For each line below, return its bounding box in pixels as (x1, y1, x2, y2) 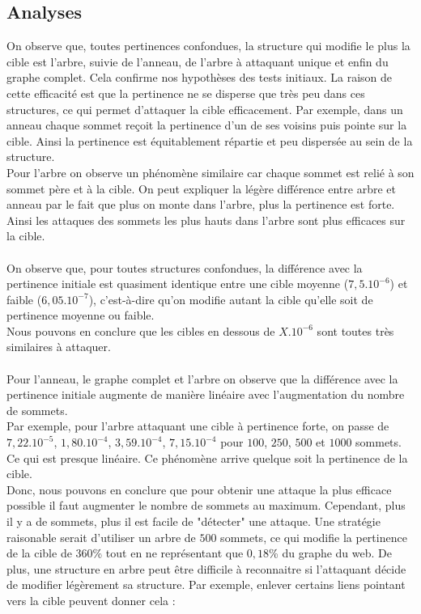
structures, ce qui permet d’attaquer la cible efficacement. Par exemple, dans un (6, 100, 403, 117)
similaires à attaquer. (6, 338, 111, 355)
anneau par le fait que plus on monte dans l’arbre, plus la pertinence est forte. (6, 196, 395, 213)
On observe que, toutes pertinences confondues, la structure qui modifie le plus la (6, 37, 410, 54)
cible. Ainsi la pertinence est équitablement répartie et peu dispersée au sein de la (6, 132, 413, 149)
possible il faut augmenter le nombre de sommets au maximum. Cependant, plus (6, 497, 406, 514)
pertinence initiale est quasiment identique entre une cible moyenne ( (6, 275, 349, 292)
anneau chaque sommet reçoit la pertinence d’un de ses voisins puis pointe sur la (6, 116, 407, 133)
